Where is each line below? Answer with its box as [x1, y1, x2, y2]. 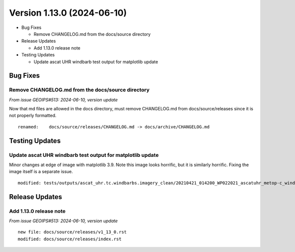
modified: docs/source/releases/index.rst [18, 236, 122, 242]
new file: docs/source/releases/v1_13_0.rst [18, 229, 127, 235]
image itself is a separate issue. [9, 169, 73, 175]
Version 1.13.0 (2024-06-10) [9, 7, 127, 18]
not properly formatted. [9, 113, 57, 119]
